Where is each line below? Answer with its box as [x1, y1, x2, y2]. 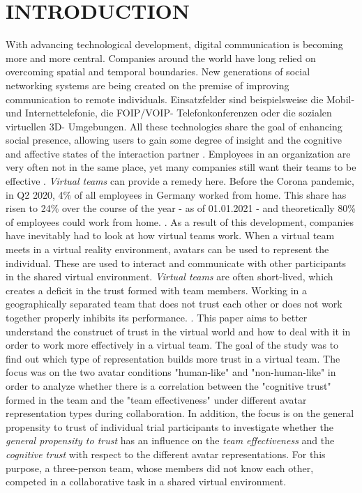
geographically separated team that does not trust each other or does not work [6, 296, 342, 311]
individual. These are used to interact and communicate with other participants [6, 255, 347, 270]
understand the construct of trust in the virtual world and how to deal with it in [6, 324, 351, 338]
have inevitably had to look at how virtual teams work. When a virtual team [6, 228, 335, 243]
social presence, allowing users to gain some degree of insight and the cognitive [6, 132, 342, 147]
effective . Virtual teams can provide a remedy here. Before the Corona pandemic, [6, 174, 354, 188]
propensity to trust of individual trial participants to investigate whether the [6, 419, 333, 434]
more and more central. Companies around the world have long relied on [6, 50, 316, 65]
